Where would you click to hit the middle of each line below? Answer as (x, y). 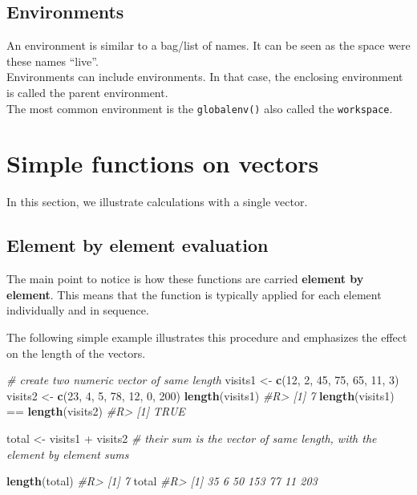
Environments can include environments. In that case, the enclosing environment (205, 77)
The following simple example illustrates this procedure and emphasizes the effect (207, 337)
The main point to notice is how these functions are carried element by (185, 279)
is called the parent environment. (87, 92)
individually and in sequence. (78, 310)
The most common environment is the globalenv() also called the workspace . (200, 108)
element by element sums (68, 454)
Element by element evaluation (138, 245)
